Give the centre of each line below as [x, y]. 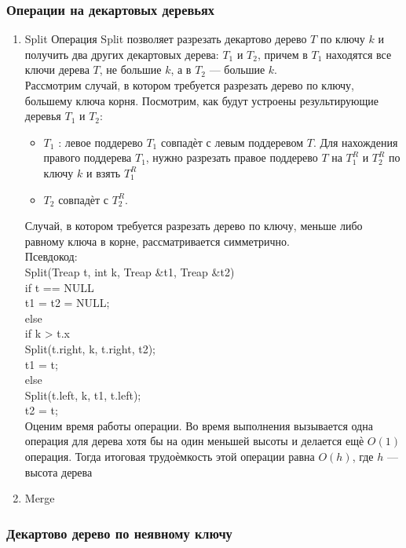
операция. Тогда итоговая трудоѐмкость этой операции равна [170, 457]
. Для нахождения [355, 142]
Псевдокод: [51, 256]
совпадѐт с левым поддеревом [232, 142]
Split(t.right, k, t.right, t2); [90, 348]
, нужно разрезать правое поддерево [232, 157]
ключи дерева [57, 69]
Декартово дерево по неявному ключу [119, 533]
